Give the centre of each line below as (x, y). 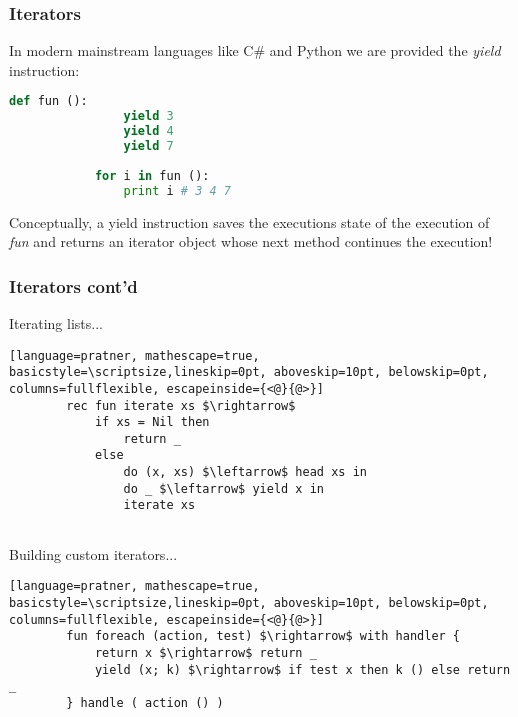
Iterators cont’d (73, 285)
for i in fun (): (152, 175)
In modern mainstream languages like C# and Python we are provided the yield (255, 50)
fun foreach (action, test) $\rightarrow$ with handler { (263, 636)
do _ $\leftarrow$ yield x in (223, 488)
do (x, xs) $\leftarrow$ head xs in (245, 472)
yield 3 (148, 116)
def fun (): (48, 101)
